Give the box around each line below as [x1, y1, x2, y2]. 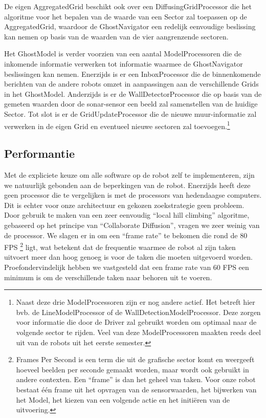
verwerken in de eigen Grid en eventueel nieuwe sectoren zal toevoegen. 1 [4, 119, 230, 131]
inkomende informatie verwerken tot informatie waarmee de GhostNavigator [4, 58, 243, 69]
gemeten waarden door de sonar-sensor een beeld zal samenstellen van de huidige [4, 98, 258, 109]
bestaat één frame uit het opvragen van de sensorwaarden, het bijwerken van [16, 384, 257, 394]
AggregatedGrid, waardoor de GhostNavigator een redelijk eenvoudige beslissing [4, 21, 256, 32]
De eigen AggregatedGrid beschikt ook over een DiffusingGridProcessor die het [4, 1, 252, 11]
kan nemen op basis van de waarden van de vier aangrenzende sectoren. [4, 31, 229, 41]
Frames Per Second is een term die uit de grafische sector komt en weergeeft [16, 354, 255, 365]
